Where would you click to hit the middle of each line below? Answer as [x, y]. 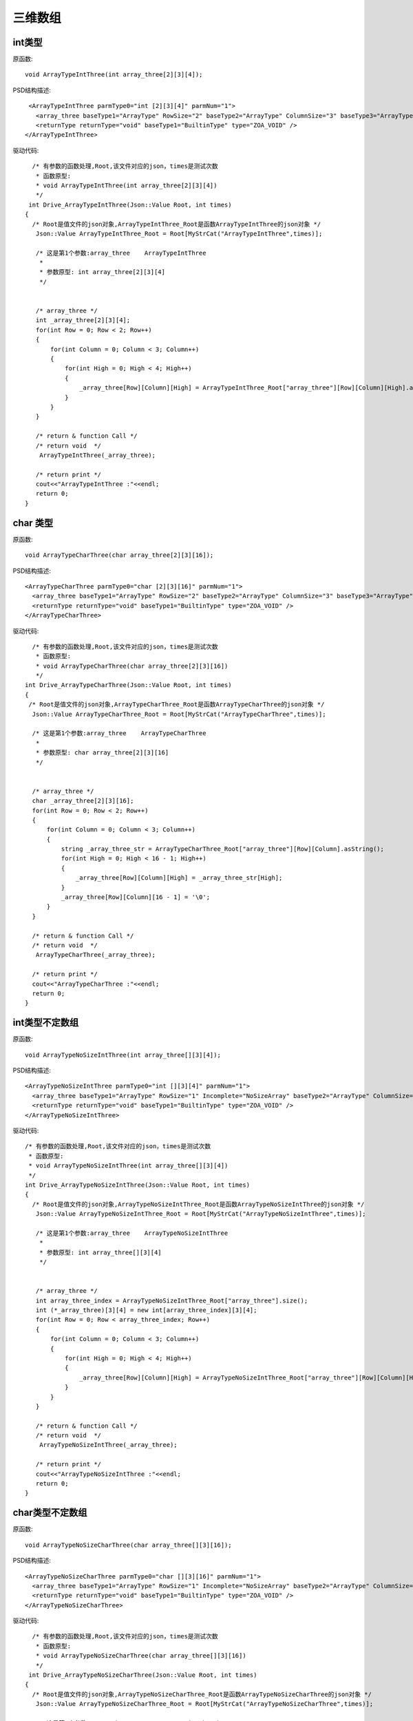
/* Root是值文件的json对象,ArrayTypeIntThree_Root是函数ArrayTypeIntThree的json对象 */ [177, 224]
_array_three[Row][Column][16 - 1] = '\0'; [135, 897]
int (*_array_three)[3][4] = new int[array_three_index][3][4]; [146, 1310]
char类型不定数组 [50, 1513]
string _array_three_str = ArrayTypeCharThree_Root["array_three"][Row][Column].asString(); [223, 849]
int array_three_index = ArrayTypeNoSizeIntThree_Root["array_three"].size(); [172, 1300]
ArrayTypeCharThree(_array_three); [96, 955]
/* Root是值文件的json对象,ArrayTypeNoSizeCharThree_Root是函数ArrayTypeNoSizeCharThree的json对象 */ [202, 1694]
